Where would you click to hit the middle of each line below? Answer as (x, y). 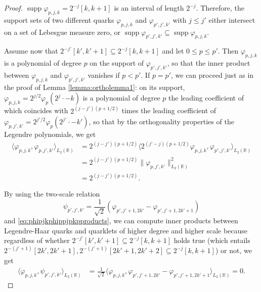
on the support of (117, 63)
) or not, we (233, 250)
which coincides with (36, 110)
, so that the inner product (209, 63)
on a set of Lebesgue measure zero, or (62, 32)
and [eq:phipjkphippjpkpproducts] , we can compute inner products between (121, 221)
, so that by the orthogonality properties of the (161, 121)
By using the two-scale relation (52, 194)
